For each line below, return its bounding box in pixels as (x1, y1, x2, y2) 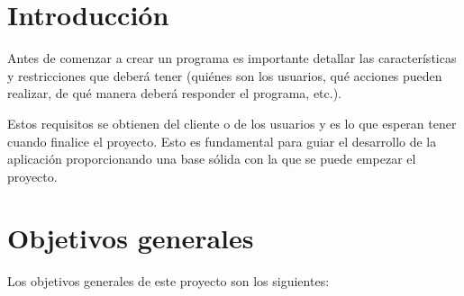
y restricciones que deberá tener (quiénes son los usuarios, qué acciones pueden (7, 66, 442, 85)
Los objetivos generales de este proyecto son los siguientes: (7, 272, 330, 291)
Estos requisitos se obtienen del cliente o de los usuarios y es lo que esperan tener (7, 113, 457, 132)
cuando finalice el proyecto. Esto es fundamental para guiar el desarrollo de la (7, 131, 437, 150)
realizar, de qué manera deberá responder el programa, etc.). (7, 84, 341, 103)
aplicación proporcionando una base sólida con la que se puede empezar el (7, 149, 416, 168)
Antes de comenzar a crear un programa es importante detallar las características (7, 49, 457, 67)
